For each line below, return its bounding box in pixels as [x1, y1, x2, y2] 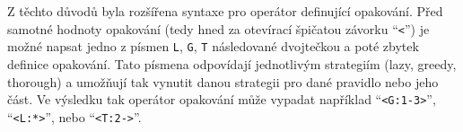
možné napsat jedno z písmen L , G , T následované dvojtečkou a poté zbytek [7, 37, 419, 56]
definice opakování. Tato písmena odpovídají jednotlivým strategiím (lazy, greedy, [7, 54, 457, 73]
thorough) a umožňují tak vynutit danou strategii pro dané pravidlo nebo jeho [7, 72, 439, 91]
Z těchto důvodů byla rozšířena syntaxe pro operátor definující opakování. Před [7, 2, 443, 20]
